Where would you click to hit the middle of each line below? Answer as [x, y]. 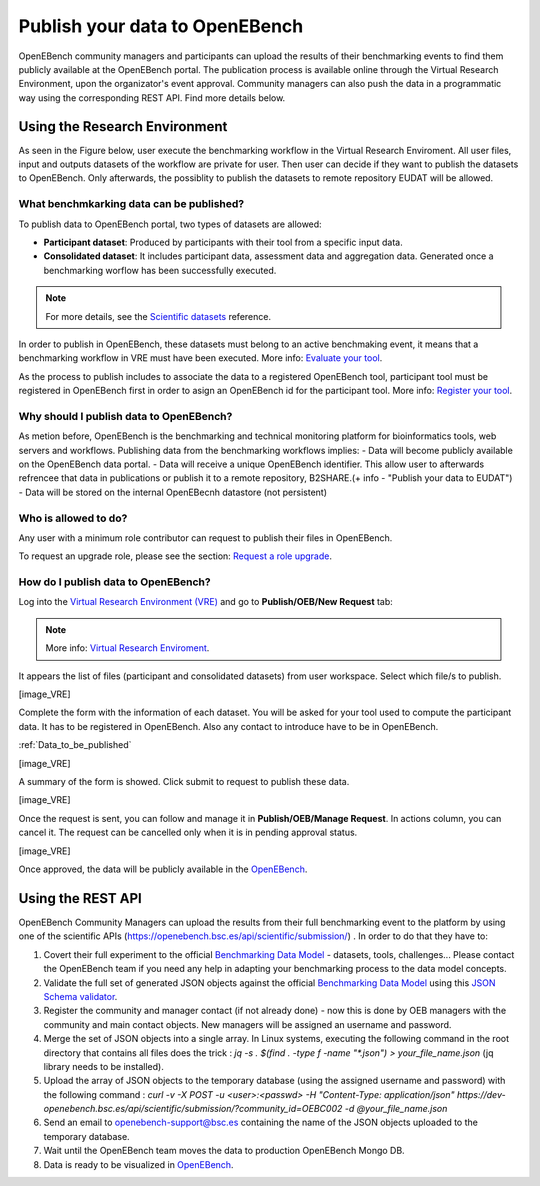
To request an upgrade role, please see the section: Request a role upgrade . [175, 556]
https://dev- [481, 1094]
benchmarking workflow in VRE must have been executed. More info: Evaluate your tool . [200, 358]
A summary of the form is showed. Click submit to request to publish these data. [184, 781]
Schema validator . [80, 996]
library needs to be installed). [103, 1066]
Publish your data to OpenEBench [161, 26]
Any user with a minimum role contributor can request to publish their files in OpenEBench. [205, 537]
